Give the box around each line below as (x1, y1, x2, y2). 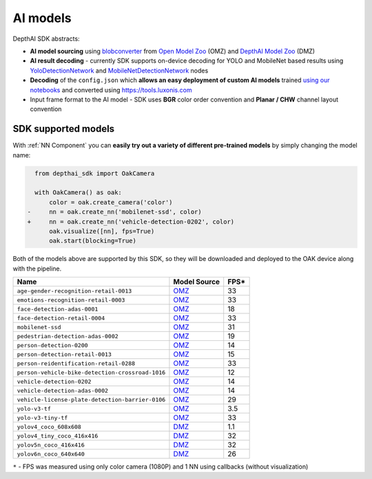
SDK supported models (12, 123, 115, 135)
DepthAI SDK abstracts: (12, 35, 80, 43)
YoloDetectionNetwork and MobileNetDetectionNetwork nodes (30, 66, 209, 75)
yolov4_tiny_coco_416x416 (17, 432, 99, 440)
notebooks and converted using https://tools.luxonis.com (30, 86, 192, 94)
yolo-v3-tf (17, 404, 52, 412)
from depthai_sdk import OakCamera (34, 169, 155, 177)
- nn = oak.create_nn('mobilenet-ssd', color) (27, 208, 203, 216)
